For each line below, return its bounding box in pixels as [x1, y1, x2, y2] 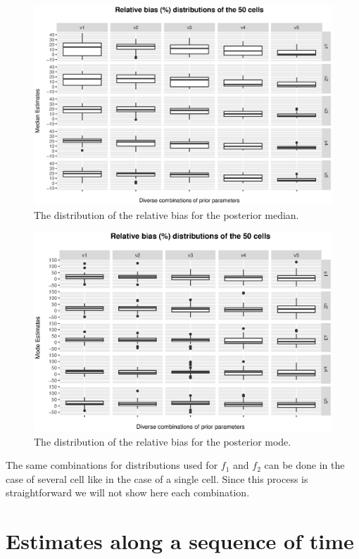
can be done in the [264, 458, 345, 472]
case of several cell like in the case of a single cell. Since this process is [6, 471, 308, 486]
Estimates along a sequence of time [6, 527, 354, 555]
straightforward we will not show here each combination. [6, 485, 250, 500]
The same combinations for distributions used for [6, 458, 218, 472]
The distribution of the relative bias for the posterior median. [34, 207, 299, 222]
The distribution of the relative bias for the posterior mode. [34, 434, 291, 448]
